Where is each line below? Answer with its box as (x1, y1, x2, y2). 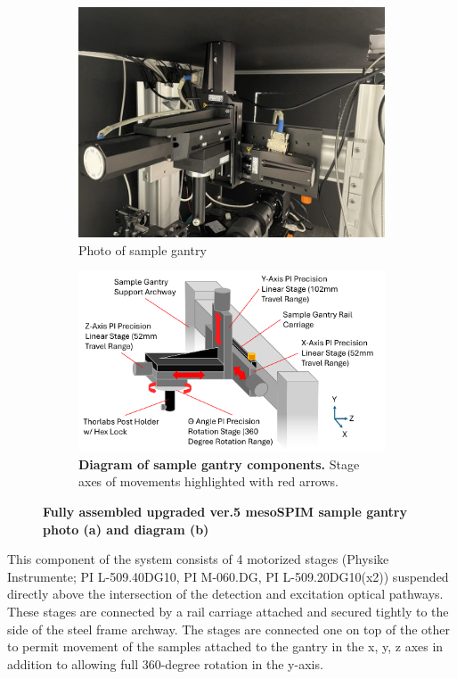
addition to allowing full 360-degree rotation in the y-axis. (7, 654, 323, 673)
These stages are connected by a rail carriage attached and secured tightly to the (7, 602, 449, 621)
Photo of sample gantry (78, 240, 207, 259)
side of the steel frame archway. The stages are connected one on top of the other (7, 619, 450, 638)
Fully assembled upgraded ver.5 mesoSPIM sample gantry (43, 502, 407, 521)
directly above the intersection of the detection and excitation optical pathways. (7, 584, 444, 603)
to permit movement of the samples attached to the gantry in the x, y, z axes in (7, 637, 444, 656)
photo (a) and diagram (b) (43, 519, 209, 538)
